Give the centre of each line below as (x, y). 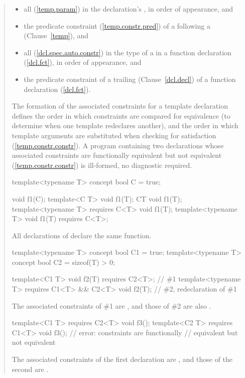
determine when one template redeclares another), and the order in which (125, 125)
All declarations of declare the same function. (82, 235)
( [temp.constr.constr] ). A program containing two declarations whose (118, 145)
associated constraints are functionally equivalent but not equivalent (117, 155)
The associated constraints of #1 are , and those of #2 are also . (111, 305)
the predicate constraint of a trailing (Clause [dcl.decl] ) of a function (130, 79)
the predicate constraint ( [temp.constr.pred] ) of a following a (117, 25)
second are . (30, 369)
